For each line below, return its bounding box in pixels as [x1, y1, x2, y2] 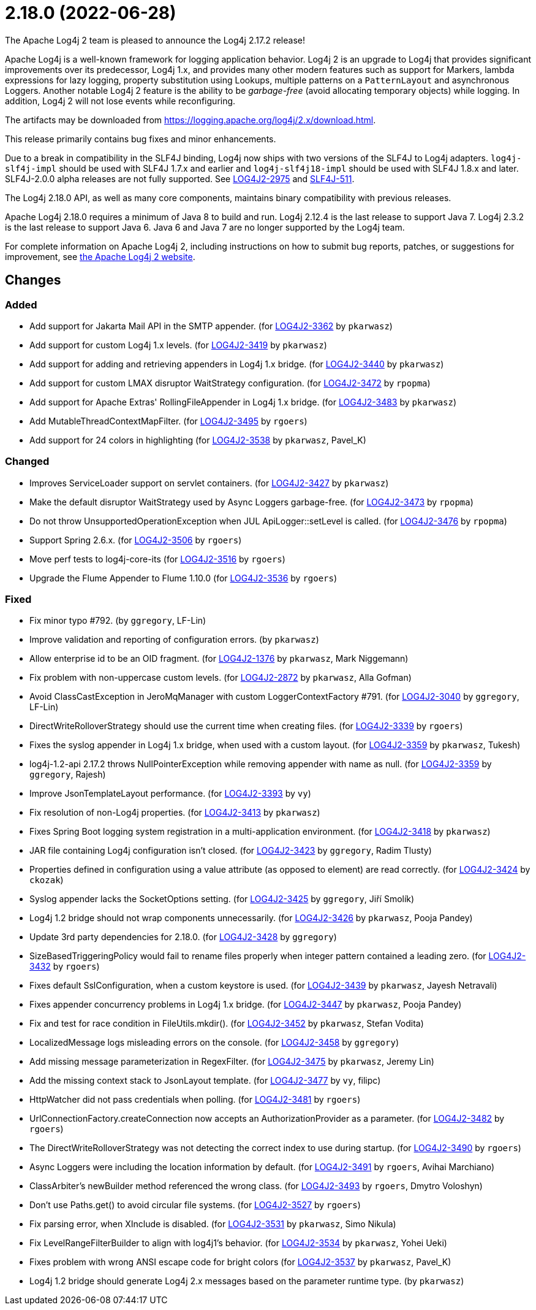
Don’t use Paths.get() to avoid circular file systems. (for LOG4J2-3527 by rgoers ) [29, 1200, 361, 1211]
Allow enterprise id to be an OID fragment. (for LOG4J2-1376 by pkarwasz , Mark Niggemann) [29, 653, 409, 664]
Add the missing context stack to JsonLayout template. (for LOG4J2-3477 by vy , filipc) [29, 1075, 381, 1086]
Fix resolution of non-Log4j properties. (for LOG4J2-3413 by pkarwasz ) [29, 807, 320, 818]
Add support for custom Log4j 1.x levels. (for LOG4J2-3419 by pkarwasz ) [29, 339, 327, 350]
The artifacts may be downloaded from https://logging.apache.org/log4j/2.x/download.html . [5, 114, 376, 125]
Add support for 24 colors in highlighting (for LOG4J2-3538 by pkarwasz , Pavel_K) [29, 434, 366, 445]
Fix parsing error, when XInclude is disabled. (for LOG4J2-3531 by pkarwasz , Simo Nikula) [29, 1219, 396, 1230]
